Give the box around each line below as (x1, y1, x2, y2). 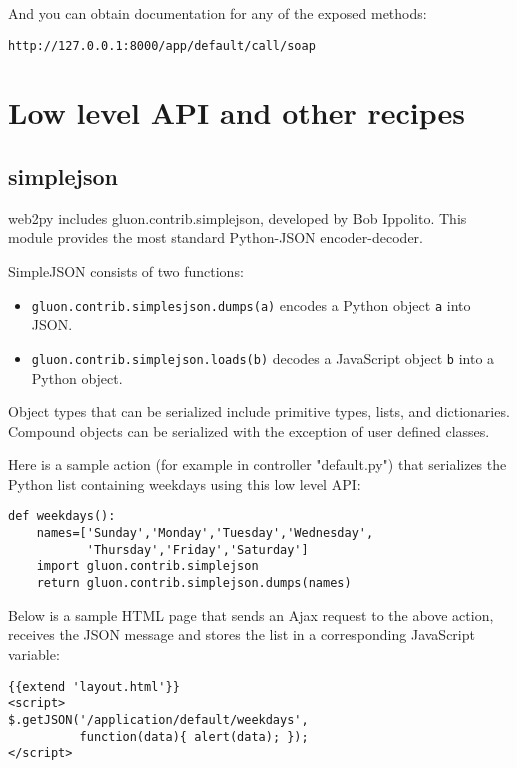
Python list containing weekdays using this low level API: (8, 473, 361, 494)
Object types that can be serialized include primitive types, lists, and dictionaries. (8, 401, 510, 422)
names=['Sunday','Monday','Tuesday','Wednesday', (36, 526, 374, 541)
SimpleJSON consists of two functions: (8, 261, 244, 282)
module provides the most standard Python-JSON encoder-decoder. (8, 227, 423, 248)
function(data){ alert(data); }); (79, 729, 309, 744)
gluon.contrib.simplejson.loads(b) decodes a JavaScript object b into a (31, 347, 495, 368)
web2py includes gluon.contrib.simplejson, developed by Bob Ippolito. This (8, 207, 467, 228)
